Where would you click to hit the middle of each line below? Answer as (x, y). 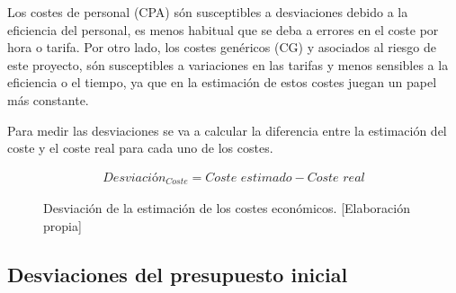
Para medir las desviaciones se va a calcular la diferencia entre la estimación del (227, 130)
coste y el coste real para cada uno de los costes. (140, 148)
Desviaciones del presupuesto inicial (178, 274)
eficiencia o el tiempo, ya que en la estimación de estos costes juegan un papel (222, 82)
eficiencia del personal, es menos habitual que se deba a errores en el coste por (223, 29)
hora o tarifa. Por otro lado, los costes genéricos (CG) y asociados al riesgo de (222, 47)
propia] (63, 225)
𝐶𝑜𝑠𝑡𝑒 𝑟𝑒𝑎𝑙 (336, 178)
